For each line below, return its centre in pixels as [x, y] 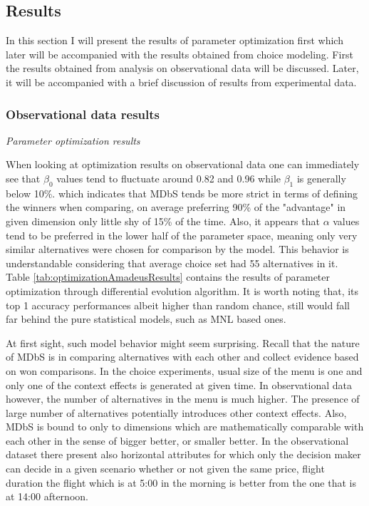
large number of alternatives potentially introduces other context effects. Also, [176, 412]
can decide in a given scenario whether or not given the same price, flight [165, 469]
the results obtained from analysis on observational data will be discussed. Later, [182, 68]
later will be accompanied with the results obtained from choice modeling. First [180, 54]
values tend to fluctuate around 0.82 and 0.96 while [168, 178]
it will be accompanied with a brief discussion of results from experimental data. [181, 82]
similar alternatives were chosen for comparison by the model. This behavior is [177, 249]
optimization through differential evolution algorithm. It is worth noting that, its [182, 290]
